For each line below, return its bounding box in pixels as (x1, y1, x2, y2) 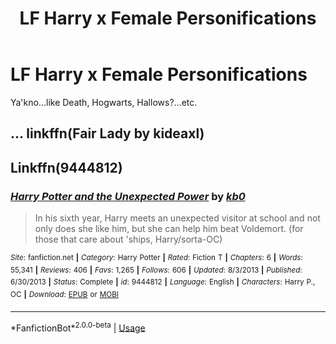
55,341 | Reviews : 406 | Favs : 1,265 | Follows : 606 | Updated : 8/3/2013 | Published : (10, 265, 303, 275)
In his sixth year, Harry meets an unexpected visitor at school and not (34, 212, 321, 224)
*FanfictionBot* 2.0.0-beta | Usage (10, 320, 146, 334)
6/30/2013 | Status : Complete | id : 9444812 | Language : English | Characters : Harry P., (10, 277, 316, 287)
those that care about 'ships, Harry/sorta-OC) (34, 233, 223, 246)
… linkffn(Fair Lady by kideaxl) (10, 125, 205, 142)
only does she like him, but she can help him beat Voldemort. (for (34, 223, 304, 235)
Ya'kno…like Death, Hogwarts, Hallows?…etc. (10, 96, 198, 108)
